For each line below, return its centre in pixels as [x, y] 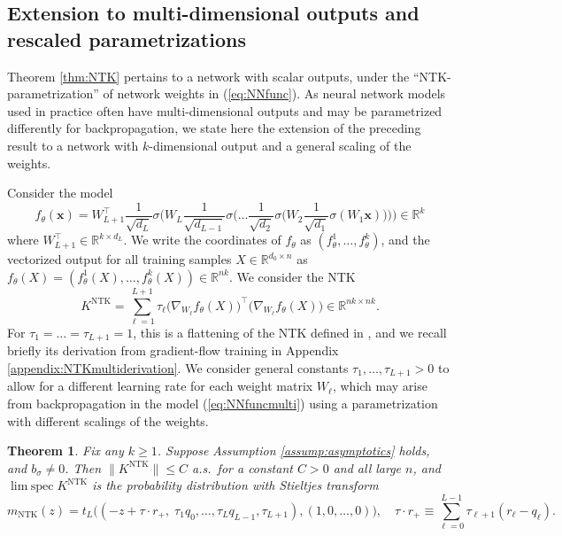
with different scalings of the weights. [108, 420]
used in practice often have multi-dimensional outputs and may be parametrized [225, 110]
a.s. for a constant [242, 467]
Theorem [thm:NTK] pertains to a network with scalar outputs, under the [208, 76]
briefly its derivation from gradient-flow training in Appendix [173, 350]
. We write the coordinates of [202, 240]
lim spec [32, 487]
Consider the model [60, 193]
